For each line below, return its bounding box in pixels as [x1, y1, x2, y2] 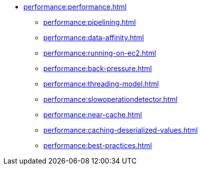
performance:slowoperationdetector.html [43, 95, 178, 103]
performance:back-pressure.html [43, 64, 152, 73]
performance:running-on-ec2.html [43, 49, 156, 57]
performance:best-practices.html [43, 141, 152, 150]
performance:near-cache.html [43, 110, 142, 119]
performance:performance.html [23, 2, 127, 11]
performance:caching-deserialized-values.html [43, 126, 198, 134]
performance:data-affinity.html [43, 33, 144, 42]
